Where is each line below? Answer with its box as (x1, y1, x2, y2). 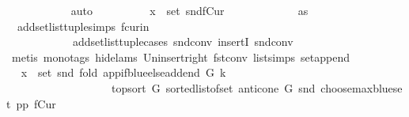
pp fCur (16, 95, 56, 111)
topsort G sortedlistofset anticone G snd (111, 79, 316, 96)
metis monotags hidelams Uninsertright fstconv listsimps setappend (11, 48, 350, 65)
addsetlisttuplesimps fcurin (17, 17, 150, 34)
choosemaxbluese (320, 79, 403, 96)
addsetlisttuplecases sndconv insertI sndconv (72, 33, 293, 50)
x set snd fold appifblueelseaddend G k (21, 64, 226, 81)
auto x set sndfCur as (70, 2, 309, 18)
